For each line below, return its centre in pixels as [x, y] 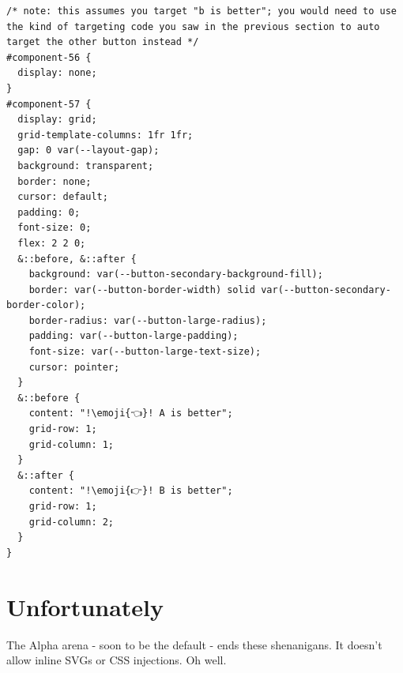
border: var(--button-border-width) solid [142, 290]
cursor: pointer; [74, 367]
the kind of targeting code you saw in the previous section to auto [193, 26]
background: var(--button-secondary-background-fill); [176, 274]
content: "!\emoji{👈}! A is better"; [131, 414]
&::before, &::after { [77, 259]
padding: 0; [49, 212]
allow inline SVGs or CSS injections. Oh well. [117, 660]
